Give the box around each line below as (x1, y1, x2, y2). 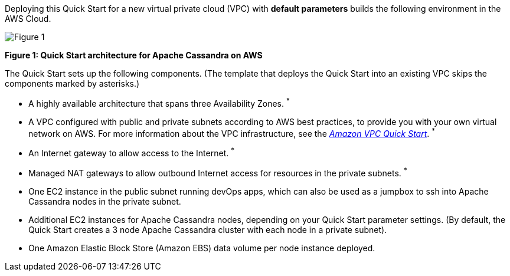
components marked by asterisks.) (5, 78, 140, 88)
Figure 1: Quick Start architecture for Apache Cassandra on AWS (5, 50, 263, 60)
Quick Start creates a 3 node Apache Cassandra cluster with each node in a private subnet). (28, 224, 387, 235)
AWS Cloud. (5, 14, 51, 24)
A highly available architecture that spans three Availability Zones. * (28, 97, 290, 109)
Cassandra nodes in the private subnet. (28, 196, 181, 206)
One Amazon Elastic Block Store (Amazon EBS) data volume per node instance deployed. (28, 242, 375, 253)
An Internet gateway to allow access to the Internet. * (28, 146, 235, 158)
